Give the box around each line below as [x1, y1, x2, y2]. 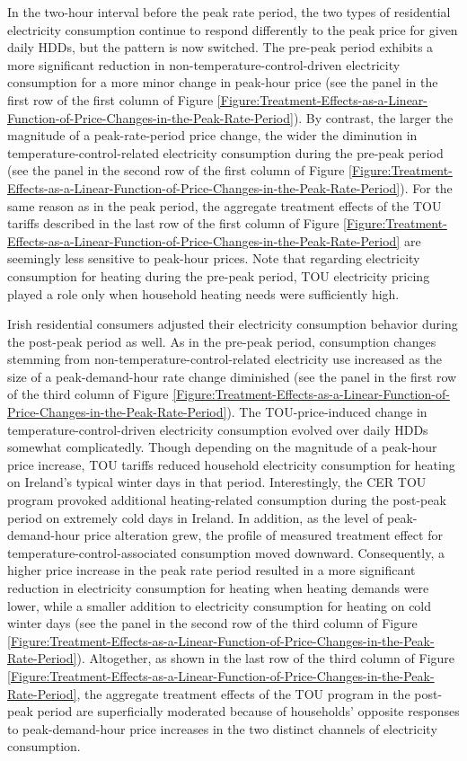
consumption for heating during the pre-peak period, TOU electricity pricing [7, 266, 430, 285]
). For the [400, 178, 453, 197]
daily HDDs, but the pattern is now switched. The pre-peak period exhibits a [7, 38, 434, 57]
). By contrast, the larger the [293, 108, 454, 127]
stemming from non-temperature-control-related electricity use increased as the [7, 350, 442, 368]
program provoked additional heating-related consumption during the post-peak [7, 491, 446, 509]
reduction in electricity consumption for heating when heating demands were [7, 579, 429, 597]
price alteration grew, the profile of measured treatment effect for [84, 526, 443, 544]
